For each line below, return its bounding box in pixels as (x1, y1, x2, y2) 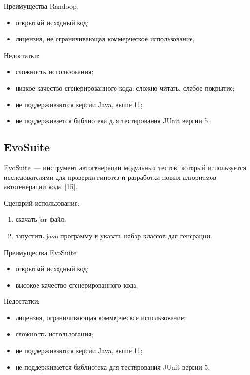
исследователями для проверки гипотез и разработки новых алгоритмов (4, 172, 216, 182)
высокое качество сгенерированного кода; (15, 279, 138, 290)
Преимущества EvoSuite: (4, 247, 78, 257)
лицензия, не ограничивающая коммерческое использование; (15, 34, 195, 44)
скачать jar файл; (15, 214, 66, 224)
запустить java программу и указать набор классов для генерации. (15, 230, 212, 240)
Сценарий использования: (4, 197, 80, 208)
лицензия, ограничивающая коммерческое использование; (15, 312, 186, 322)
